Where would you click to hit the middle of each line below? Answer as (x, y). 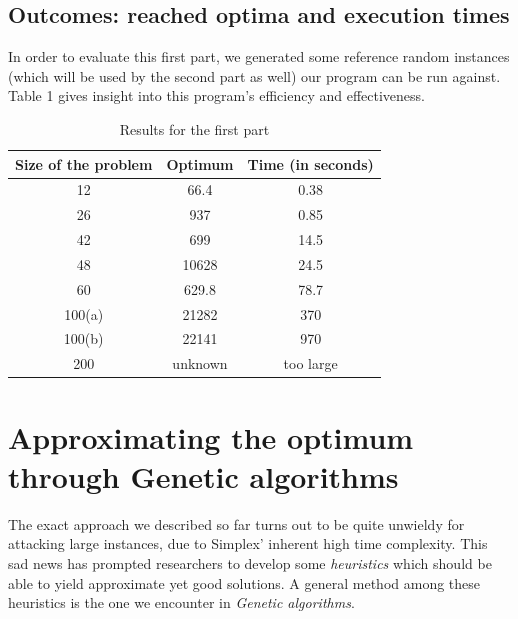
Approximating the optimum (211, 436)
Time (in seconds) (310, 163)
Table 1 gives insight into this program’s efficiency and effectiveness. (216, 95)
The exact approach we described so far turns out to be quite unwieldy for (236, 523)
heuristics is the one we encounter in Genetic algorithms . (181, 602)
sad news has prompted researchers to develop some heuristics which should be (250, 562)
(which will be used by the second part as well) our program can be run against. (254, 75)
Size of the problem (84, 163)
